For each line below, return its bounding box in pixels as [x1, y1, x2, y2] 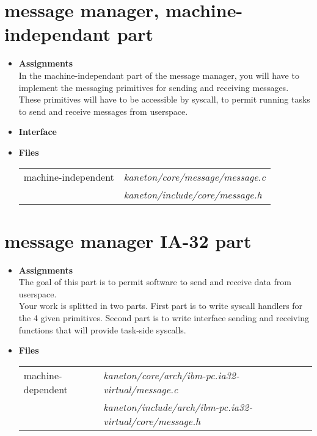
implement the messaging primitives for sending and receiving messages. [18, 81, 289, 93]
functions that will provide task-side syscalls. [18, 323, 186, 336]
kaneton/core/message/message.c [123, 170, 266, 184]
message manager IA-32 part [4, 228, 252, 253]
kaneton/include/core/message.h [123, 187, 262, 202]
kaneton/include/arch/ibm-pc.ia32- [103, 399, 253, 414]
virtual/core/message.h [103, 413, 201, 428]
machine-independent [23, 170, 114, 184]
